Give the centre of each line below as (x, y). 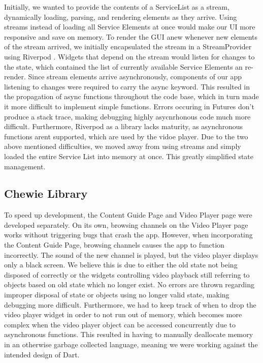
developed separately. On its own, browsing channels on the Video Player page (126, 224)
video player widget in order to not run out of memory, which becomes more (123, 314)
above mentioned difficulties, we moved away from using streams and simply (123, 146)
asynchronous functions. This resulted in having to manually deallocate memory (129, 334)
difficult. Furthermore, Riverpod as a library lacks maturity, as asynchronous (124, 126)
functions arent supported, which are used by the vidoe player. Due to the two (126, 136)
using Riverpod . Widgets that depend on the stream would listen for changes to (129, 56)
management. (25, 166)
